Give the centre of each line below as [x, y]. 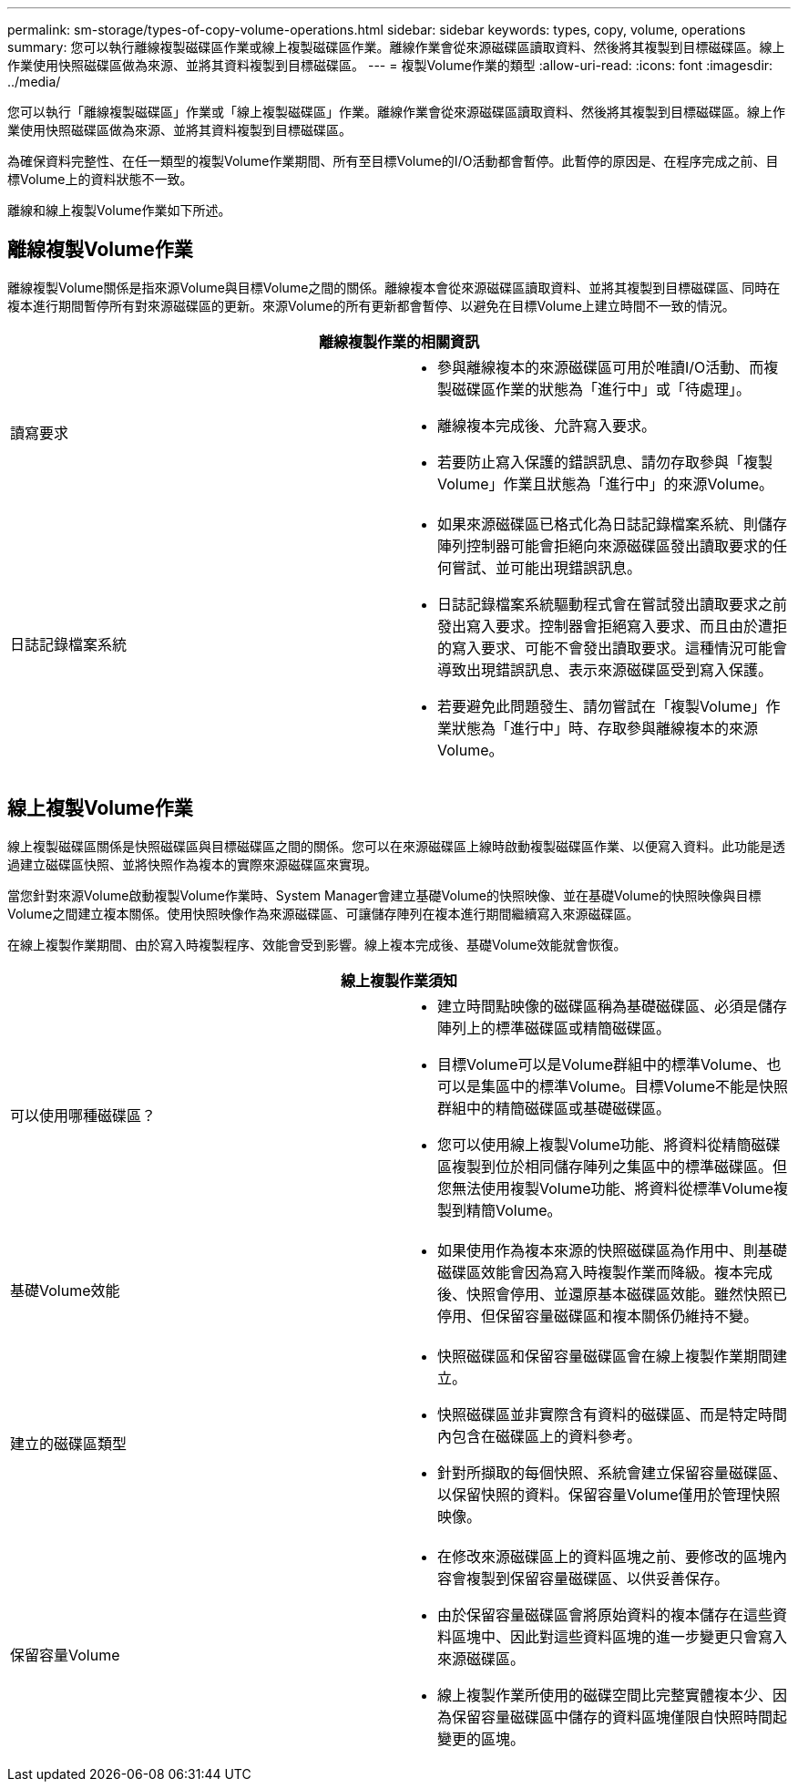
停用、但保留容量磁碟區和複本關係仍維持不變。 [598, 1316]
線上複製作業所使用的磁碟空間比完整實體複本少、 [605, 1695]
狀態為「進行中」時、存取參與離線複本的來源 [605, 728]
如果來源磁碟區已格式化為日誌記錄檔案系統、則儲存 [613, 524]
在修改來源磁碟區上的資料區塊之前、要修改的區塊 [605, 1556]
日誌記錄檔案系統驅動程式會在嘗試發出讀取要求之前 [613, 604]
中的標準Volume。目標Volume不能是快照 [650, 1086]
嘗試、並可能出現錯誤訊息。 [547, 567]
